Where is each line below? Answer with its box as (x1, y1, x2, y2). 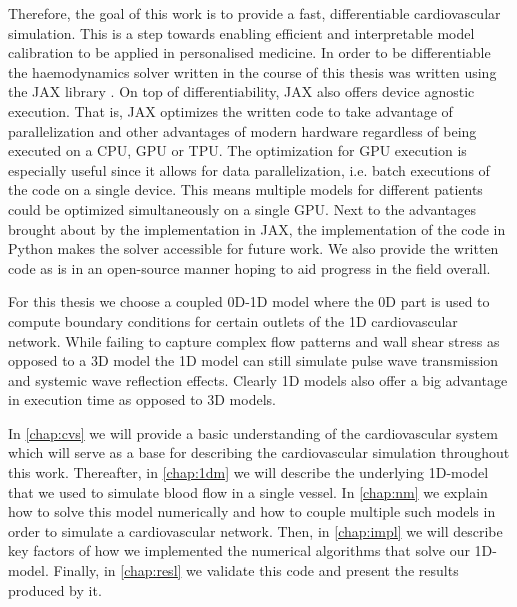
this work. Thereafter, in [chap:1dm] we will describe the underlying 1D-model (8, 462, 489, 483)
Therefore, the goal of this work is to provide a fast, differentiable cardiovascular (8, 3, 501, 23)
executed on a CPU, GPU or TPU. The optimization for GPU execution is (8, 140, 467, 161)
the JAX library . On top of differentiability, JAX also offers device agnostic (8, 81, 475, 102)
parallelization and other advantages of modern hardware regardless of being (8, 120, 477, 141)
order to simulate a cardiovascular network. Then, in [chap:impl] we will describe (8, 520, 503, 541)
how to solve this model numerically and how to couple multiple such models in (8, 501, 496, 522)
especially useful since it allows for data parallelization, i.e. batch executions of (8, 159, 490, 180)
